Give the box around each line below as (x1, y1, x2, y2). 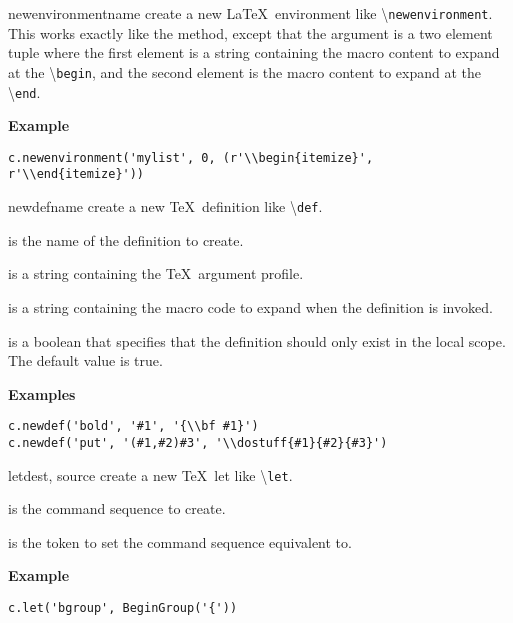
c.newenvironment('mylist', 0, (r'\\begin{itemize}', (8, 150, 374, 165)
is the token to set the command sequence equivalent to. (8, 531, 352, 552)
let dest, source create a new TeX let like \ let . (8, 464, 293, 485)
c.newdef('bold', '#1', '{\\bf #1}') (8, 419, 259, 434)
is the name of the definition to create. (8, 229, 244, 250)
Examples (8, 383, 76, 404)
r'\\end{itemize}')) (8, 167, 145, 182)
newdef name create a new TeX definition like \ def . (8, 196, 323, 217)
